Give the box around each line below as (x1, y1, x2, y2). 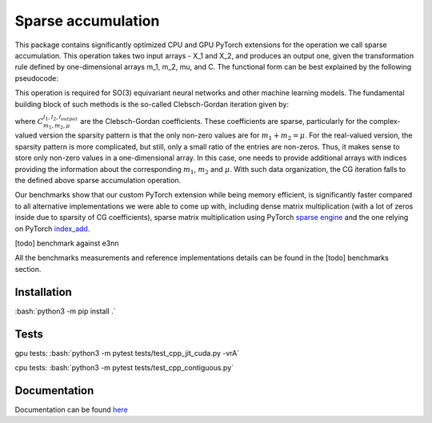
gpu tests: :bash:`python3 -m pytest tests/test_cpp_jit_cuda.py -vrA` (14, 348, 240, 357)
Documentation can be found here (14, 405, 128, 414)
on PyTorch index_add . (14, 224, 90, 233)
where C (14, 116, 44, 126)
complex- (369, 116, 401, 126)
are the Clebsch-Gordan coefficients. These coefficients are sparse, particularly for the (80, 116, 368, 126)
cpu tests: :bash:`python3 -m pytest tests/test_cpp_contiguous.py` (14, 362, 234, 372)
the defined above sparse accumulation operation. (14, 176, 182, 186)
